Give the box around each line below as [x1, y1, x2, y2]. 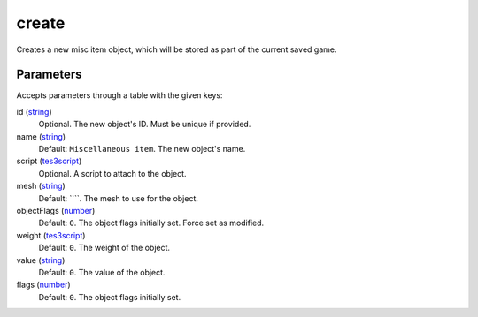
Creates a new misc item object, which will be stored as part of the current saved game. [16, 44, 337, 55]
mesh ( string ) [16, 181, 66, 192]
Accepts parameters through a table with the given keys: [16, 90, 223, 101]
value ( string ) [16, 254, 66, 265]
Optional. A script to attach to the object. [38, 168, 187, 178]
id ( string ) [16, 106, 52, 117]
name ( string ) [16, 131, 66, 141]
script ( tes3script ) [16, 155, 82, 167]
